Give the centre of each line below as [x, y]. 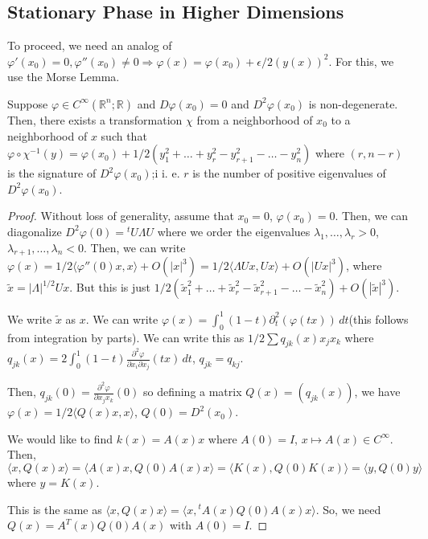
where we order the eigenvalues [234, 231]
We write [30, 318]
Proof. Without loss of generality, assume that [121, 216]
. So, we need [348, 509]
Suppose [28, 103]
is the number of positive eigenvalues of [289, 173]
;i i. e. [166, 173]
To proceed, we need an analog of [90, 45]
